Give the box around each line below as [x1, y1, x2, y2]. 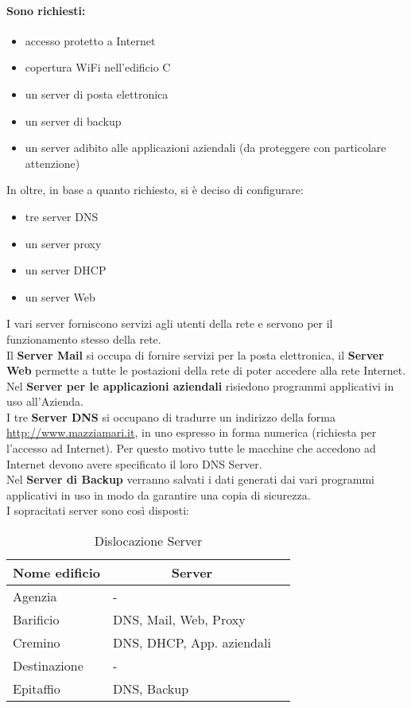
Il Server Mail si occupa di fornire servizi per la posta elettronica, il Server [6, 346, 384, 363]
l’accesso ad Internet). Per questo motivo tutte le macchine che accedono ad [6, 440, 376, 457]
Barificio [13, 610, 60, 629]
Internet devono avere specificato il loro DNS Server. [6, 455, 262, 472]
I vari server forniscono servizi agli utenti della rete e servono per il [6, 315, 333, 332]
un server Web [25, 288, 95, 305]
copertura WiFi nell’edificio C [25, 59, 171, 76]
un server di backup [25, 112, 122, 129]
